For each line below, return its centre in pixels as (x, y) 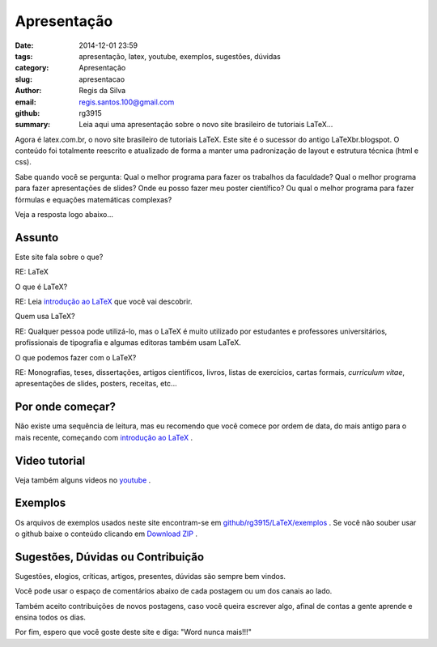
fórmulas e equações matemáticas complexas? (93, 199)
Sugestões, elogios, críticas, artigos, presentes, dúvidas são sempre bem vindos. (151, 576)
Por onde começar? (66, 407)
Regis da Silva (102, 91)
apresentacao (102, 79)
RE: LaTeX (32, 272)
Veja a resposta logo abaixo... (64, 215)
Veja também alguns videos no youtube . (83, 480)
